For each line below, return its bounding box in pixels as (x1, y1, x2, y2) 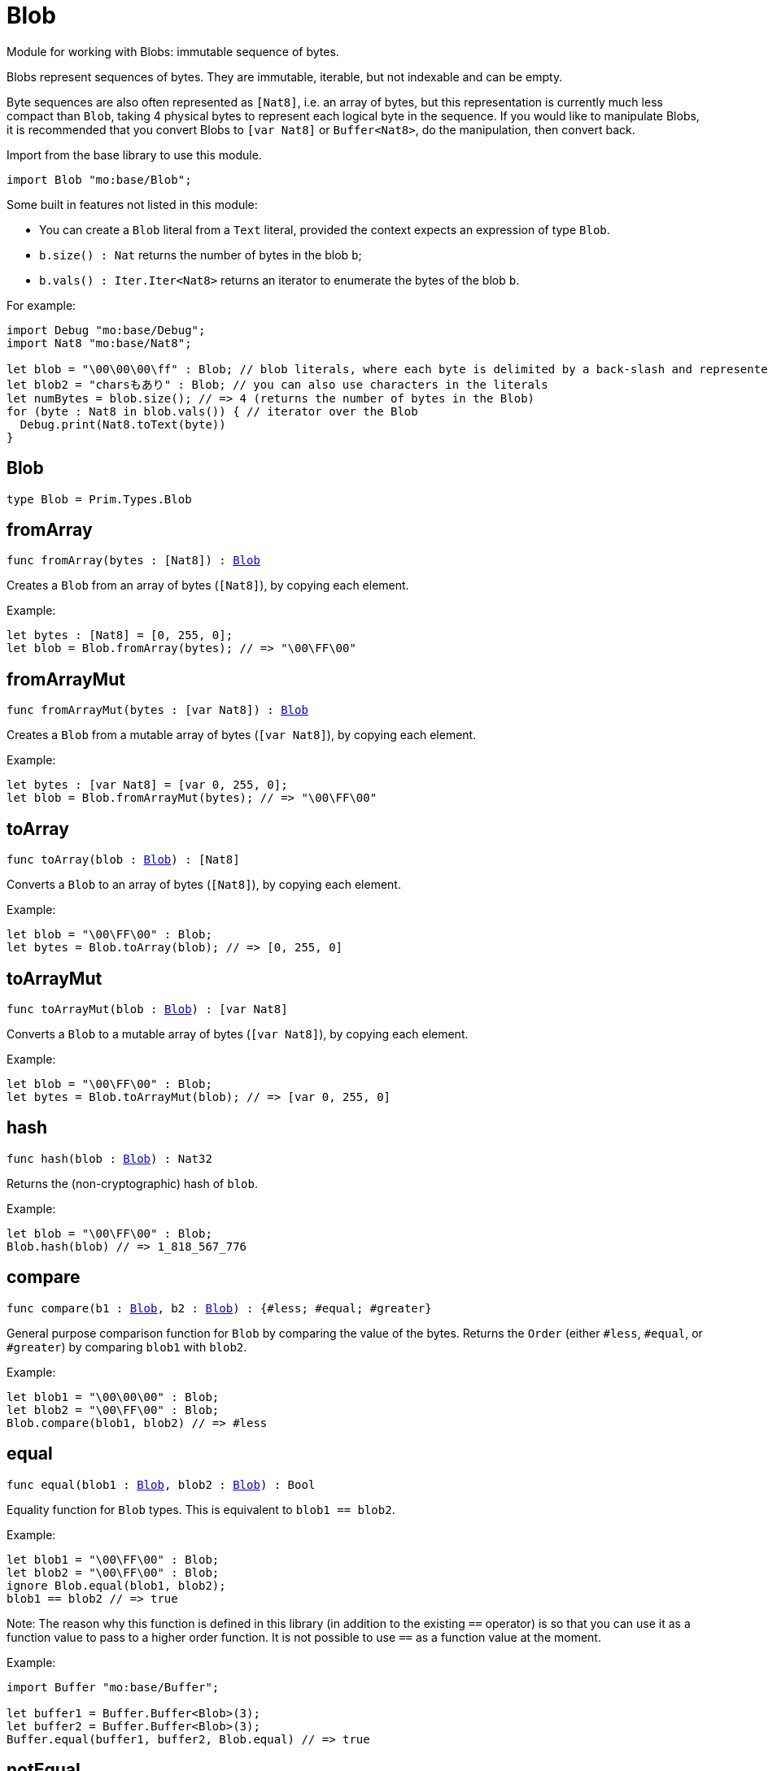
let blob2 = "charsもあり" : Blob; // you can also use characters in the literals (7, 377, 548, 391)
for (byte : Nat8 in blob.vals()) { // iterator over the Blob (7, 404, 418, 418)
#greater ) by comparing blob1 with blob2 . (7, 1339, 247, 1354)
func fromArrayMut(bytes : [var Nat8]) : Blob (7, 703, 308, 717)
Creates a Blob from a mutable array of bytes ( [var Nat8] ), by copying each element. (7, 728, 477, 742)
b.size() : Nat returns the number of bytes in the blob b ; (39, 247, 362, 262)
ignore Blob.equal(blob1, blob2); (7, 1578, 226, 1592)
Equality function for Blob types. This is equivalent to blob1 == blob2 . (7, 1502, 395, 1516)
